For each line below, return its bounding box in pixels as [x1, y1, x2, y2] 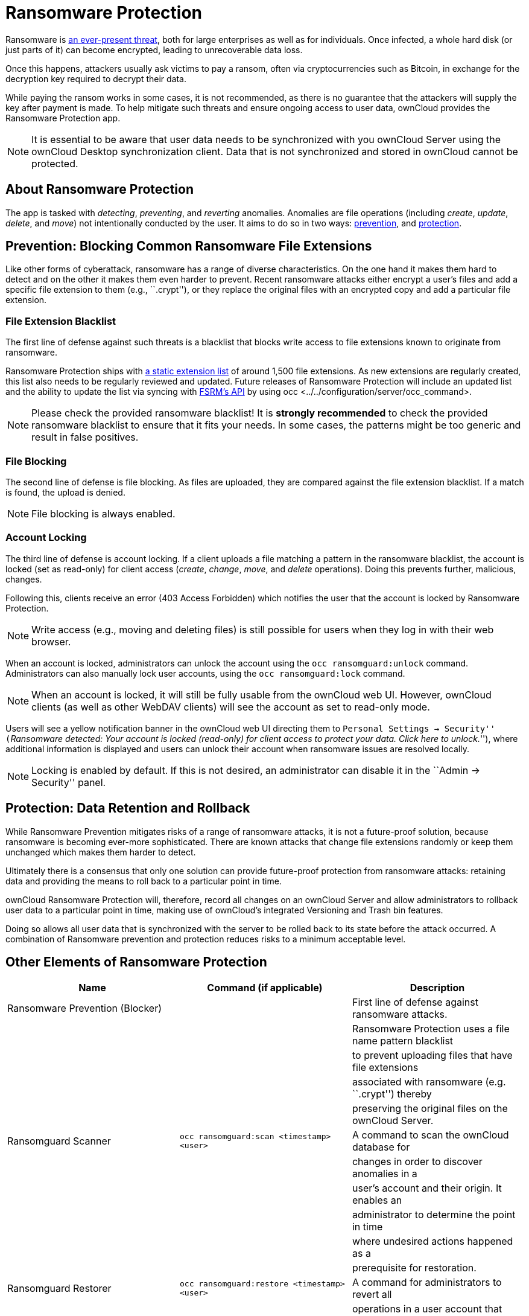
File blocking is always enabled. [31, 507, 176, 520]
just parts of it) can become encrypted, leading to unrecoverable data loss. [5, 44, 303, 55]
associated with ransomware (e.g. [352, 1076, 506, 1088]
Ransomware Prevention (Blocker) [7, 1002, 162, 1015]
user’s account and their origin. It [352, 1182, 502, 1195]
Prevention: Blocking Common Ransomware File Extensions [5, 238, 372, 254]
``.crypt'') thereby [352, 1088, 432, 1100]
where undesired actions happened [352, 1235, 513, 1248]
